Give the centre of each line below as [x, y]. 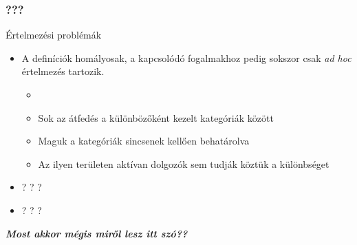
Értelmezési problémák [54, 35]
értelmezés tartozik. [63, 71]
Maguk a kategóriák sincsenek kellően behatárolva [144, 141]
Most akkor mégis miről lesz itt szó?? [97, 233]
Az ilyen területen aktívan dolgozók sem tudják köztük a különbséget [184, 163]
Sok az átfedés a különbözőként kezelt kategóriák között [156, 117]
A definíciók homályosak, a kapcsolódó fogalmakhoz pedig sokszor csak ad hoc [186, 57]
